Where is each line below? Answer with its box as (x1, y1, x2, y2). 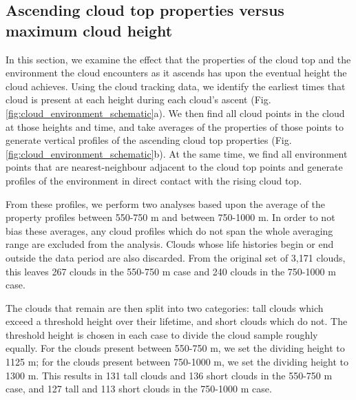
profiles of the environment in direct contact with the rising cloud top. (6, 173, 302, 187)
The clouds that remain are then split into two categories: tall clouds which (6, 300, 324, 315)
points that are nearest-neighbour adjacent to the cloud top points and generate (6, 160, 343, 174)
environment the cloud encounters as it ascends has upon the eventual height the (6, 65, 347, 80)
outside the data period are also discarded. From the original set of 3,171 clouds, (6, 250, 346, 264)
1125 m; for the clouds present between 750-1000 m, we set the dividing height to (6, 355, 349, 369)
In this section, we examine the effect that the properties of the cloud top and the (6, 52, 351, 66)
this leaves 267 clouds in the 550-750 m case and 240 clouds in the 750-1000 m (6, 264, 336, 278)
